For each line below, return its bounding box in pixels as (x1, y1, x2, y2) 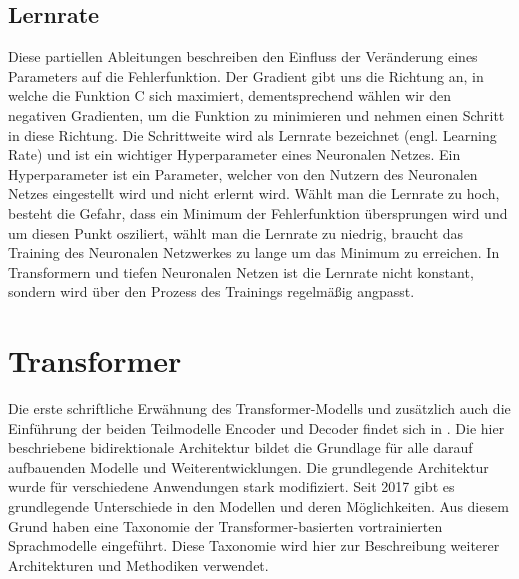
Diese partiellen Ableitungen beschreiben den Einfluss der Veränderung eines (8, 46, 478, 67)
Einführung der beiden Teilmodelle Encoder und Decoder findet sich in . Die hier (8, 417, 505, 438)
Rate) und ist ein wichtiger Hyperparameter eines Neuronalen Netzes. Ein (8, 144, 461, 165)
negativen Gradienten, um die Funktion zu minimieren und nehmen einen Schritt (8, 104, 505, 125)
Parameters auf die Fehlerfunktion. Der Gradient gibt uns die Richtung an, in (8, 65, 484, 86)
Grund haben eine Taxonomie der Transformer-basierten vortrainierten (8, 515, 443, 536)
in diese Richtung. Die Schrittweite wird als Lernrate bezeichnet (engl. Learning (8, 124, 497, 145)
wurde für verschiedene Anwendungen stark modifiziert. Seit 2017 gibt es (8, 476, 455, 497)
